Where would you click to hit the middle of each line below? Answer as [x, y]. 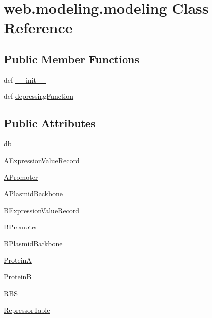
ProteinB [18, 276]
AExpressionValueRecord [42, 160]
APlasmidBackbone [34, 193]
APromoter [21, 177]
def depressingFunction [39, 96]
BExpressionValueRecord [42, 210]
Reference [38, 27]
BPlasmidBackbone [33, 243]
